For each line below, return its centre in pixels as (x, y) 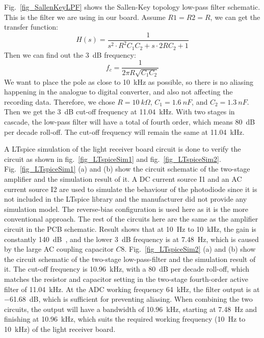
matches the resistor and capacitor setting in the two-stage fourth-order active (126, 279)
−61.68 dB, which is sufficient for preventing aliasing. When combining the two (128, 299)
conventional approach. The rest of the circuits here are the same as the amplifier (131, 219)
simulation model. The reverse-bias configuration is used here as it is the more (126, 209)
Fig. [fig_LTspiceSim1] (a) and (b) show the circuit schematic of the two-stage (127, 169)
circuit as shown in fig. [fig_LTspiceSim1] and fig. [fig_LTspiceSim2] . (113, 159)
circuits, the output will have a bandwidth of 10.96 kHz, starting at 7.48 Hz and (131, 309)
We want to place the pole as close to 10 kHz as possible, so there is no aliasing (129, 81)
